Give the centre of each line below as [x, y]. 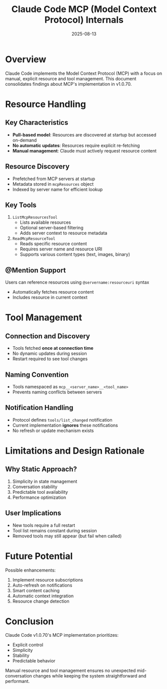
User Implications [33, 513]
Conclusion [29, 621]
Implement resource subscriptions [48, 580]
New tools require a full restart [44, 525]
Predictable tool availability [40, 492]
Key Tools [21, 205]
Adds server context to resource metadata [63, 233]
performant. [17, 681]
